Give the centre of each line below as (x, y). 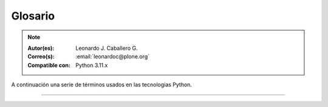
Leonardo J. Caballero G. (107, 48)
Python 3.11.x (92, 65)
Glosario (33, 16)
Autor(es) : (41, 48)
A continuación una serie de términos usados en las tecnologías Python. (102, 85)
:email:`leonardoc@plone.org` (113, 57)
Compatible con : (49, 65)
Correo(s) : (41, 57)
